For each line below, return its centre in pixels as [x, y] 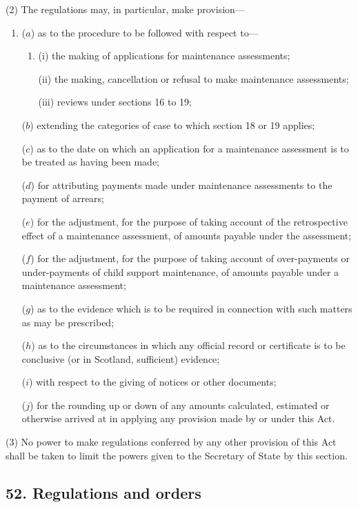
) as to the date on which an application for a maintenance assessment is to [189, 148]
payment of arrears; [63, 198]
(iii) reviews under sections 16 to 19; [115, 102]
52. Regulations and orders [103, 492]
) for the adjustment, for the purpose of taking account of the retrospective [189, 221]
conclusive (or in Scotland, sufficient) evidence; [121, 358]
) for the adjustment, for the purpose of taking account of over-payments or [190, 258]
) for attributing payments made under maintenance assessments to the [181, 185]
